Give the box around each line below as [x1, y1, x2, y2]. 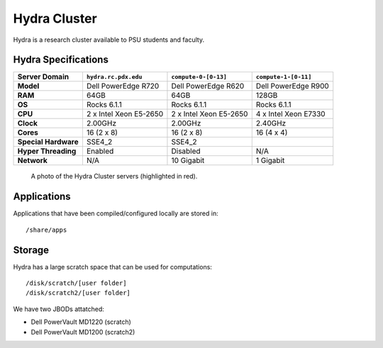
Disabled [171, 146, 201, 156]
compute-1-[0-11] [255, 73, 312, 81]
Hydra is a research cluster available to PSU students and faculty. [13, 35, 205, 44]
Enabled [86, 146, 114, 156]
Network [17, 156, 48, 166]
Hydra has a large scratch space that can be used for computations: [13, 262, 213, 271]
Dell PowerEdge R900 [255, 82, 329, 91]
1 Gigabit [255, 156, 285, 166]
